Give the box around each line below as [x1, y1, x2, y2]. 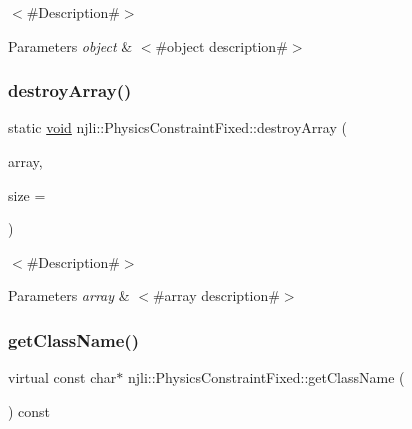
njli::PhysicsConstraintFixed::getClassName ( [127, 367, 405, 388]
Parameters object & [8, 35, 133, 56]
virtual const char [8, 367, 117, 388]
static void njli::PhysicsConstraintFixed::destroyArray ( [8, 117, 347, 138]
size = [8, 184, 46, 205]
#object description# [155, 35, 288, 56]
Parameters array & [8, 285, 130, 306]
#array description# [152, 285, 280, 306]
